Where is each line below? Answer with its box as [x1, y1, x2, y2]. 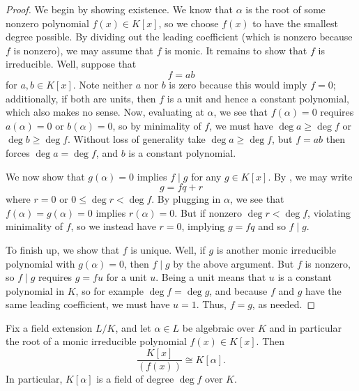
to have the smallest [252, 15, 338, 30]
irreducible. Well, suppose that [6, 56, 137, 71]
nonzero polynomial [6, 15, 89, 30]
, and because [209, 283, 268, 298]
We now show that [6, 169, 85, 183]
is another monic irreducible [216, 242, 337, 256]
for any [191, 169, 222, 183]
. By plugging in [151, 192, 221, 206]
